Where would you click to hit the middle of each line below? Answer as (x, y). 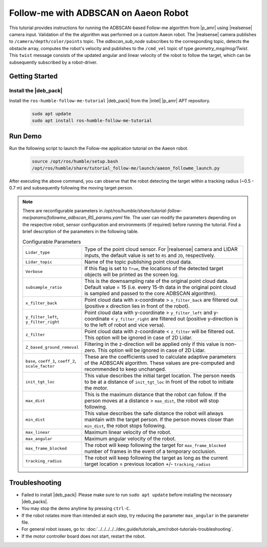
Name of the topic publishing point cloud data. (138, 262)
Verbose (34, 271)
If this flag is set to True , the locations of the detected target (154, 268)
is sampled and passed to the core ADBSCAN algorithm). (151, 293)
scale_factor (40, 366)
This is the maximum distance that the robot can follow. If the (156, 394)
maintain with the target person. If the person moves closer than (159, 419)
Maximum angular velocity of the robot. (130, 439)
